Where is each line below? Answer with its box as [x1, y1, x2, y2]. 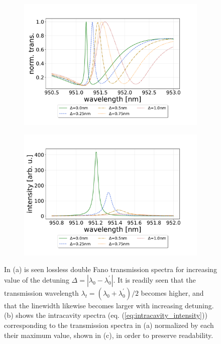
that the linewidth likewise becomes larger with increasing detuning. [4, 300, 214, 310]
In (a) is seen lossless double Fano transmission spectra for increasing [4, 264, 217, 275]
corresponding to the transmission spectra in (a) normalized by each [4, 320, 214, 330]
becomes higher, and [141, 287, 204, 298]
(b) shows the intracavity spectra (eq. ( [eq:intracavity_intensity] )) [4, 310, 207, 320]
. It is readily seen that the [113, 274, 196, 285]
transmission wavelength [4, 287, 79, 298]
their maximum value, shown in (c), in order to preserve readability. [4, 329, 213, 340]
